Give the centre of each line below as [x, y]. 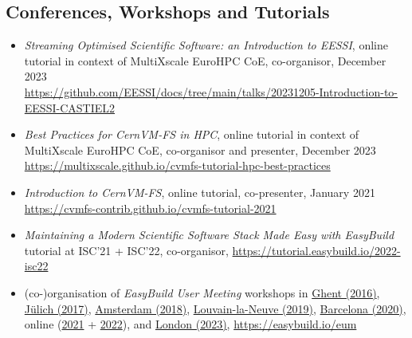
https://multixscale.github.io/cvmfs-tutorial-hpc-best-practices [177, 165]
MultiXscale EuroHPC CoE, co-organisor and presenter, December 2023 [200, 149]
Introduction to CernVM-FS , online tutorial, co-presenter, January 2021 [200, 192]
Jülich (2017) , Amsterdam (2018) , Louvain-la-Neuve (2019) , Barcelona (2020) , [215, 308]
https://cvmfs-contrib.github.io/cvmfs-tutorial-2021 [150, 208]
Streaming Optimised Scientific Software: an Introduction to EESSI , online [206, 45]
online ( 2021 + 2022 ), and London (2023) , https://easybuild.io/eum [190, 324]
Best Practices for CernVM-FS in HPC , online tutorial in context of [192, 134]
